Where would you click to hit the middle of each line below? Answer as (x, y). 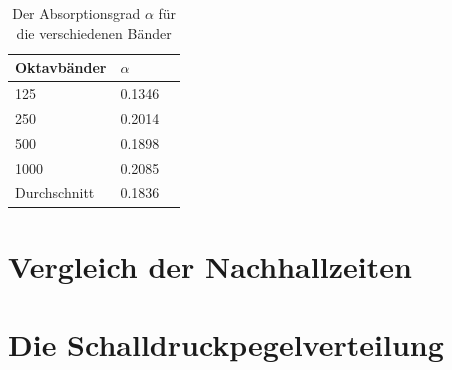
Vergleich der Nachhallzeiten (210, 265)
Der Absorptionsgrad (76, 13)
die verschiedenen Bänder (94, 32)
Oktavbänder (61, 67)
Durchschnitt (55, 192)
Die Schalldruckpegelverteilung (226, 344)
